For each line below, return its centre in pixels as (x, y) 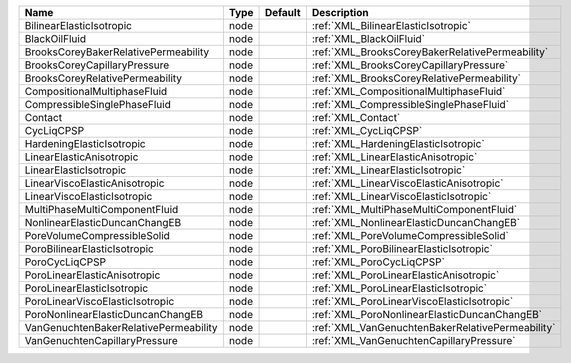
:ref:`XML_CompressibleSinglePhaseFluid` (410, 104)
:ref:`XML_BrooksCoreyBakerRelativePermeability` (430, 52)
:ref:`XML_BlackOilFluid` (368, 38)
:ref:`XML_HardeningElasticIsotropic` (398, 143)
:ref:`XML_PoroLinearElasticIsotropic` (399, 288)
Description (340, 12)
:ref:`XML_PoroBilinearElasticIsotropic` (402, 248)
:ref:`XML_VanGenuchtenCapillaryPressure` (413, 340)
